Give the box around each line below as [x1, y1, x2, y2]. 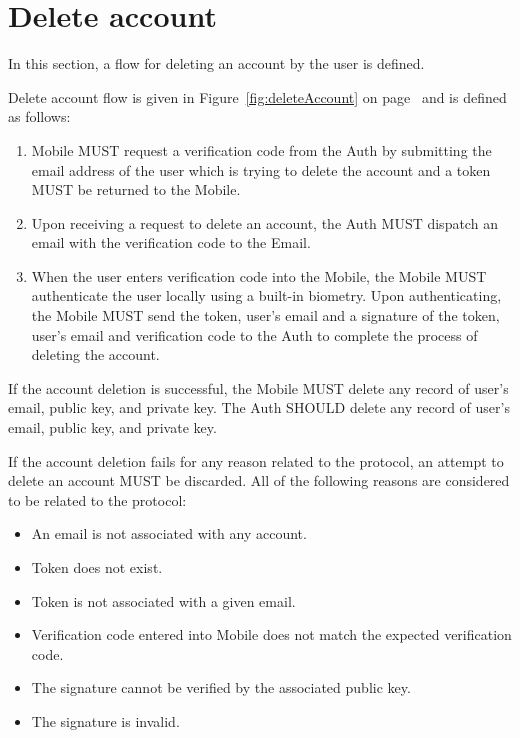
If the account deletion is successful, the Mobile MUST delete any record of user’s [8, 377, 509, 398]
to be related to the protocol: [8, 489, 187, 510]
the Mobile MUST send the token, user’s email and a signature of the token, [31, 305, 500, 326]
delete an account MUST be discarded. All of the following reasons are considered [8, 470, 510, 491]
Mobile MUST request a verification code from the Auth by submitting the [31, 139, 492, 160]
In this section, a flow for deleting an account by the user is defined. [8, 53, 425, 74]
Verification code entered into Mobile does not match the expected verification [31, 624, 512, 645]
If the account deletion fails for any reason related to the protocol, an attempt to [8, 450, 504, 471]
